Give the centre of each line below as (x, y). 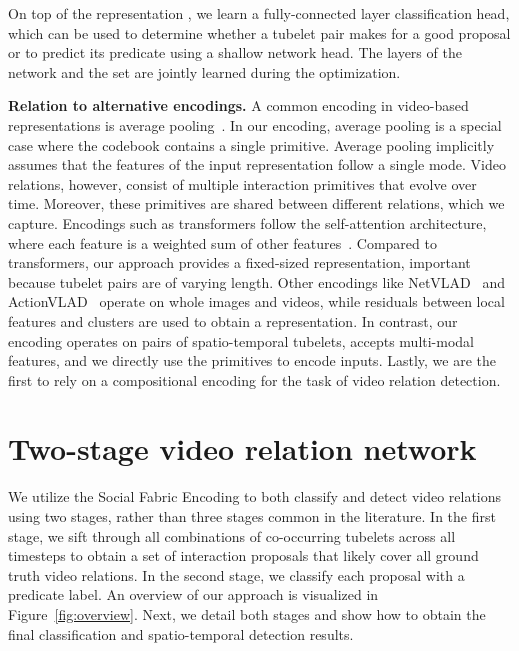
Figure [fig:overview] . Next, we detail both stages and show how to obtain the (247, 613)
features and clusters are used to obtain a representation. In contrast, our (233, 320)
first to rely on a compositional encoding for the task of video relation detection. (254, 379)
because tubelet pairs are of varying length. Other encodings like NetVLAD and (257, 281)
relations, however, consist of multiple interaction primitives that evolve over (242, 183)
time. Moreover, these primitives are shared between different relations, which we (256, 203)
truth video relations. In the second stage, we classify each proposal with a (236, 574)
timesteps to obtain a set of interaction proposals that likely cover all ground (243, 555)
